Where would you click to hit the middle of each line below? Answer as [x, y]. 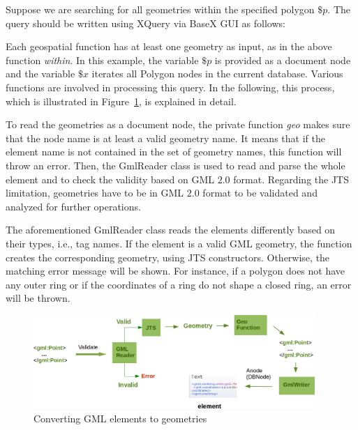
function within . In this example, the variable [102, 60]
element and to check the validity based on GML [110, 179]
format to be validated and [260, 193]
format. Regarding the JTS [291, 179]
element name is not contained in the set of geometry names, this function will [174, 152]
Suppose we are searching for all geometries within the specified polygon [160, 9]
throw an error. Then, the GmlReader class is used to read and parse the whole [176, 165]
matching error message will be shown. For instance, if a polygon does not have [176, 271]
